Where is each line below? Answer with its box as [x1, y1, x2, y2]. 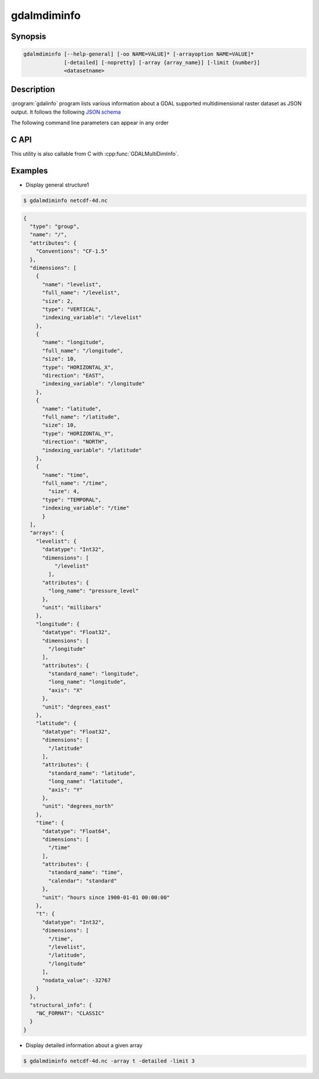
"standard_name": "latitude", [48, 769, 136, 777]
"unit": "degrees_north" [42, 803, 115, 810]
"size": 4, [48, 488, 80, 495]
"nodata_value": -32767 [42, 977, 111, 984]
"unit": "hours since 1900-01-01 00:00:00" [42, 894, 170, 901]
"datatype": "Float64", [42, 827, 111, 835]
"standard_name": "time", [48, 869, 123, 876]
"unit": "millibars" [42, 604, 102, 611]
